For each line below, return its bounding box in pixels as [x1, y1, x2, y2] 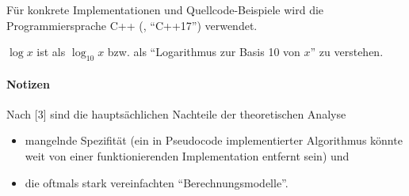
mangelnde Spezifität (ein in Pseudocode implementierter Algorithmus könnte [25, 132, 403, 149]
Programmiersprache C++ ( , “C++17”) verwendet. [6, 17, 258, 33]
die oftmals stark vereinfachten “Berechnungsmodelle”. [25, 174, 289, 190]
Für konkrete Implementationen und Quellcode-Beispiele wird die [6, 2, 324, 17]
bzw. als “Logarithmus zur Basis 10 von [107, 43, 300, 60]
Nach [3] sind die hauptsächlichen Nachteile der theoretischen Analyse [6, 105, 346, 122]
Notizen [6, 75, 50, 92]
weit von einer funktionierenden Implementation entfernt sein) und [25, 147, 350, 164]
